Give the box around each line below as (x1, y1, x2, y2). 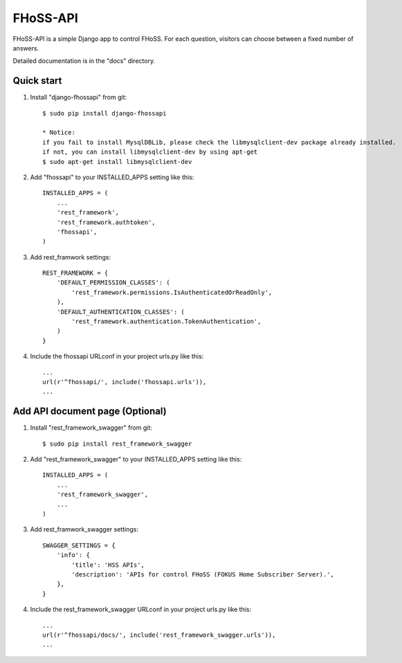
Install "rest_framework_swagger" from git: (30, 424, 152, 432)
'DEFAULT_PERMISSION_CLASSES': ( (56, 279, 171, 287)
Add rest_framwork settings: (30, 253, 111, 261)
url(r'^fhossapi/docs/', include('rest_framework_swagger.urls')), (42, 630, 276, 639)
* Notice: (42, 129, 75, 136)
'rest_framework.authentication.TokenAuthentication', (71, 318, 262, 325)
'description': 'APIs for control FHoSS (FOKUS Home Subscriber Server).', (71, 570, 335, 578)
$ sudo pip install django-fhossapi (42, 109, 167, 117)
